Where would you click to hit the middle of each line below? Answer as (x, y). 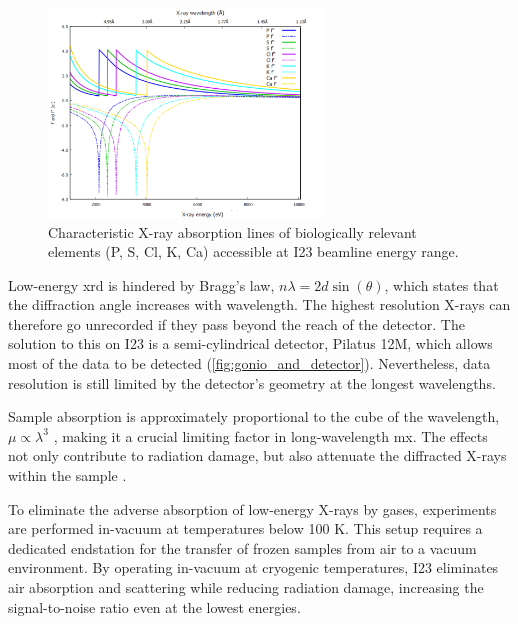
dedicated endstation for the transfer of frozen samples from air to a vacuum (242, 547)
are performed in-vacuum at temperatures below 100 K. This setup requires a (245, 528)
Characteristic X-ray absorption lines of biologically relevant (232, 231)
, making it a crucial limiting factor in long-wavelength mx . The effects (270, 435)
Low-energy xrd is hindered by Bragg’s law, (141, 284)
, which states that (441, 284)
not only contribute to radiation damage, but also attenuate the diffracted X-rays (257, 455)
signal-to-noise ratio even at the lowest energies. (154, 606)
